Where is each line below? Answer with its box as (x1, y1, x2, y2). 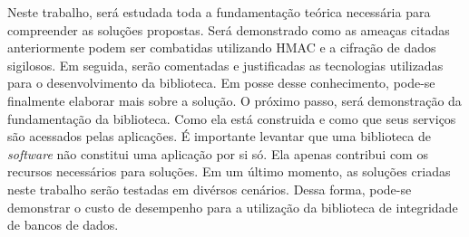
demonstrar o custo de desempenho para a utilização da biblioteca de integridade (7, 197, 458, 216)
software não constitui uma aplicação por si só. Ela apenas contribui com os (7, 144, 428, 163)
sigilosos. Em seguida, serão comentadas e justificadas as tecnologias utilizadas (7, 55, 444, 74)
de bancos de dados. (7, 215, 119, 234)
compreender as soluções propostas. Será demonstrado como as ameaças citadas (7, 20, 450, 39)
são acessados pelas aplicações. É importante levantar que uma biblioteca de (7, 127, 431, 146)
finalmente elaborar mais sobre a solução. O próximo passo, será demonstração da (7, 90, 462, 109)
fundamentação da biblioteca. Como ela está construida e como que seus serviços (7, 109, 456, 128)
